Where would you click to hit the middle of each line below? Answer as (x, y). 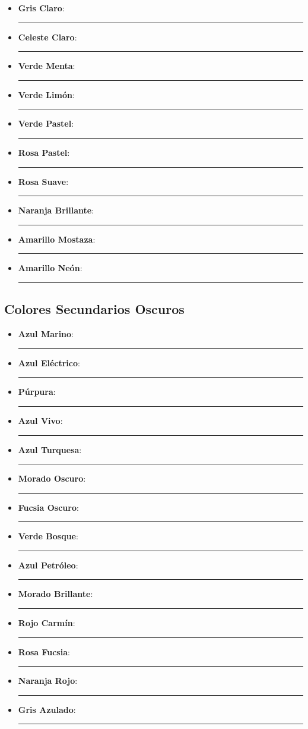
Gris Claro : (41, 8)
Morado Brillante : (55, 594)
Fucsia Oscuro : (48, 507)
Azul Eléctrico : (49, 362)
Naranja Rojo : (48, 681)
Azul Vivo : (40, 420)
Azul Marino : (46, 334)
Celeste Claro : (47, 37)
